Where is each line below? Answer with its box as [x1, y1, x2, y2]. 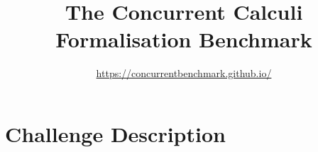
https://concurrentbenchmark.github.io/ [96, 66, 272, 81]
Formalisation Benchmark [55, 25, 312, 54]
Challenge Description [5, 119, 226, 148]
